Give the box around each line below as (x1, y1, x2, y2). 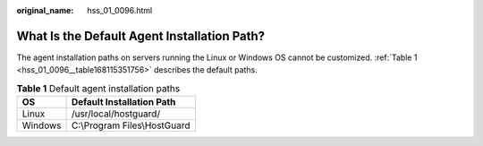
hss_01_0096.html (87, 5, 153, 15)
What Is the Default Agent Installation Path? (16, 28, 266, 44)
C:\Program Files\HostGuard (71, 119, 191, 132)
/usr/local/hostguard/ (71, 107, 161, 120)
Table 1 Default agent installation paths (16, 82, 181, 94)
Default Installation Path (71, 96, 176, 108)
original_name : (16, 5, 74, 15)
